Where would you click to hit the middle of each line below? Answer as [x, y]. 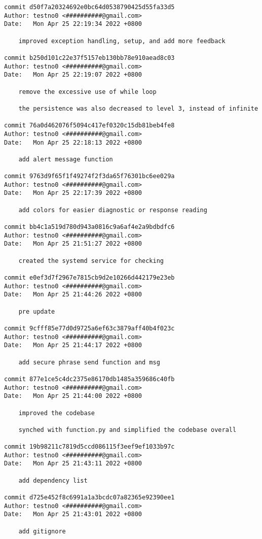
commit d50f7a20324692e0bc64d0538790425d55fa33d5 [89, 7]
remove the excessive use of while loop [87, 92]
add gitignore [42, 531]
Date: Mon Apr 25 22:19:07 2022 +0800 [73, 75]
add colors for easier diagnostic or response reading [113, 210]
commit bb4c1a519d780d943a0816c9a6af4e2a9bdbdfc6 [89, 227]
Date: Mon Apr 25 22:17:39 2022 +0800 [73, 193]
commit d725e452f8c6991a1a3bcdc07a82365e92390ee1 [89, 498]
